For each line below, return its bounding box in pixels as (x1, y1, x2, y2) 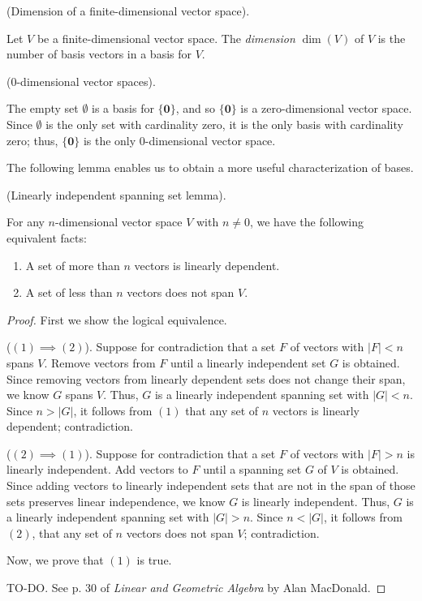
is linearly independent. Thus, (241, 492, 390, 509)
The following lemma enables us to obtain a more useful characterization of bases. (6, 159, 414, 176)
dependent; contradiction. (6, 418, 134, 435)
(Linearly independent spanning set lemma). (6, 186, 226, 203)
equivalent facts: (6, 229, 87, 246)
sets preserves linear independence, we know (6, 492, 226, 509)
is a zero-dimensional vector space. (240, 100, 412, 117)
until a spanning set (203, 461, 302, 478)
